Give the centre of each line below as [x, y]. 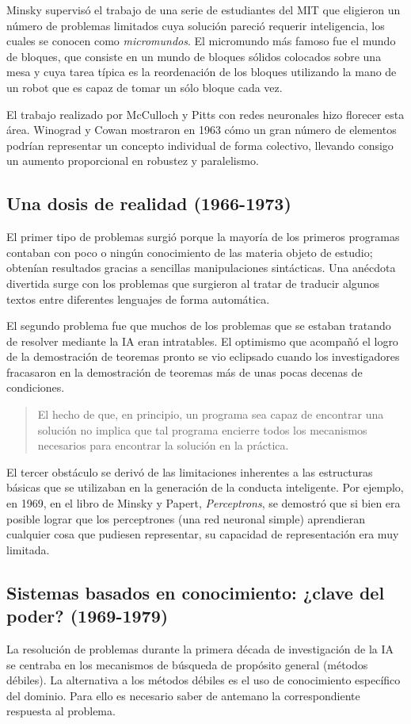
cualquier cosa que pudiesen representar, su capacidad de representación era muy [203, 534]
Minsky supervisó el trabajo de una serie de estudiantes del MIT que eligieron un [204, 10]
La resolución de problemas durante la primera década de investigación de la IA [200, 649]
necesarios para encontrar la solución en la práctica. [163, 445]
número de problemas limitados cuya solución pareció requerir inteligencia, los [196, 25]
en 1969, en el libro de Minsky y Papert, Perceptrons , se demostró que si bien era [204, 503]
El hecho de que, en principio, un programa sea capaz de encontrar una [211, 414]
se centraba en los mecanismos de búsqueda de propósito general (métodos [187, 664]
